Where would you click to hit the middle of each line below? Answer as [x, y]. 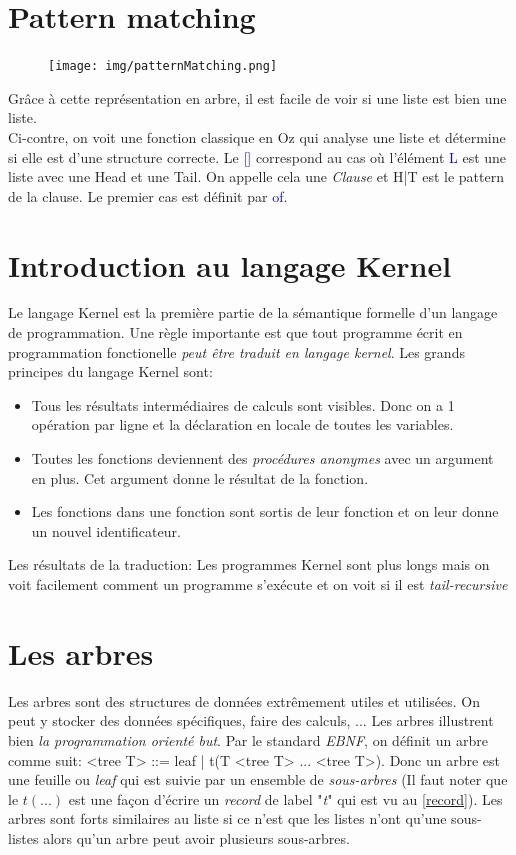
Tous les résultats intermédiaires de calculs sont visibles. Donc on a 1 [243, 404]
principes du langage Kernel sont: [110, 371]
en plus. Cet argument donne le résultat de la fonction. [200, 477]
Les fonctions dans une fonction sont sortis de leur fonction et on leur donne [265, 511]
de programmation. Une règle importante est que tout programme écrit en [235, 332]
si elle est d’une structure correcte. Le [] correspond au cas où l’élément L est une [257, 156]
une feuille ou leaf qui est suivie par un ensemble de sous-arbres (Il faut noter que [258, 779]
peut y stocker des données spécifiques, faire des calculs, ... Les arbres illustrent [251, 720]
